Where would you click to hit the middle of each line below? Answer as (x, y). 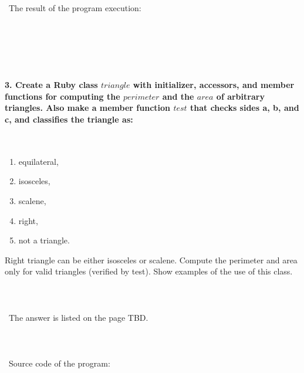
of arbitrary (240, 96)
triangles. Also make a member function (88, 108)
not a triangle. (44, 240)
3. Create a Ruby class (51, 85)
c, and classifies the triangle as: (69, 119)
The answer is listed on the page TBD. (78, 317)
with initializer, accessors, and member (214, 85)
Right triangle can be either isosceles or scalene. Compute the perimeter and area (151, 260)
